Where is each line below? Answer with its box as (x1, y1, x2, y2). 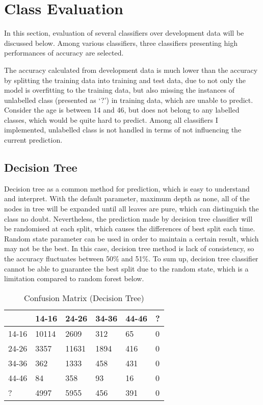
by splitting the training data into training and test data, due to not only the (4, 74, 246, 85)
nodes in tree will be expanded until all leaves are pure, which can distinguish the (4, 203, 259, 214)
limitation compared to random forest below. (4, 273, 144, 284)
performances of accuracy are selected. (4, 47, 124, 58)
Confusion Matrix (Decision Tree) (24, 291, 144, 304)
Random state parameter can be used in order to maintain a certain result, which (4, 233, 259, 244)
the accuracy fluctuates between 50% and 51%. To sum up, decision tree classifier (4, 253, 258, 264)
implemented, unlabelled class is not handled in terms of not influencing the (4, 124, 242, 135)
